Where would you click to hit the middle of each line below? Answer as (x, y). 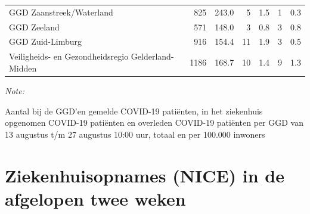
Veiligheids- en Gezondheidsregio (69, 56)
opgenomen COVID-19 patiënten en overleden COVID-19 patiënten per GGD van (154, 122)
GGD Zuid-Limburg (45, 41)
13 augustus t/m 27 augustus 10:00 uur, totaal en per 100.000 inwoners (135, 134)
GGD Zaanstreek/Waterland (61, 12)
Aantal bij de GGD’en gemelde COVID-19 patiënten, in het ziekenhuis (134, 111)
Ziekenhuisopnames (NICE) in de (145, 175)
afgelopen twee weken (95, 198)
